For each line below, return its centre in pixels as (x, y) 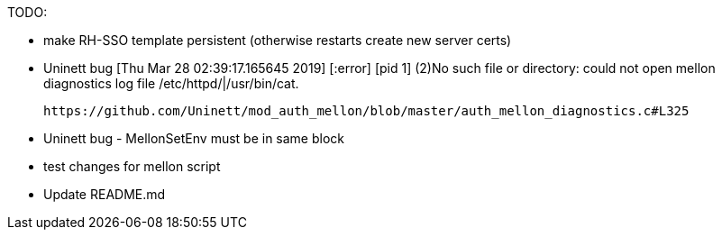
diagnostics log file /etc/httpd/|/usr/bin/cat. (171, 83)
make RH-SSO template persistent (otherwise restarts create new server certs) (278, 40)
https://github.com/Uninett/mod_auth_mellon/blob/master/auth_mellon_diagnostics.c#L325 (366, 111)
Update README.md (105, 194)
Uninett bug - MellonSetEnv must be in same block (194, 138)
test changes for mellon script (132, 166)
